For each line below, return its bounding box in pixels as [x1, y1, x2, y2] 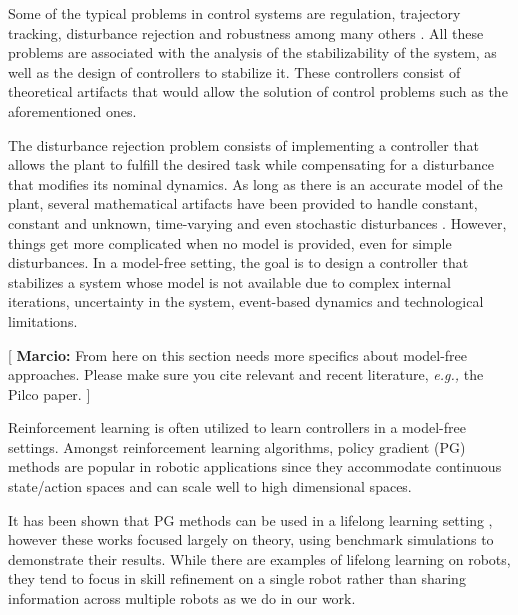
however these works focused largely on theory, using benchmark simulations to [8, 529, 494, 550]
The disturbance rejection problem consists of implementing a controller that [8, 134, 480, 155]
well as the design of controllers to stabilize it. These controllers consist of [8, 61, 461, 82]
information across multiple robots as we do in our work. [8, 588, 356, 609]
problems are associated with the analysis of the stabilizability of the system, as [8, 42, 497, 63]
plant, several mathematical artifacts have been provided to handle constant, [8, 193, 478, 214]
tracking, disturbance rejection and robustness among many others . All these [8, 22, 484, 43]
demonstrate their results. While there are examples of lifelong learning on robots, [8, 548, 511, 569]
